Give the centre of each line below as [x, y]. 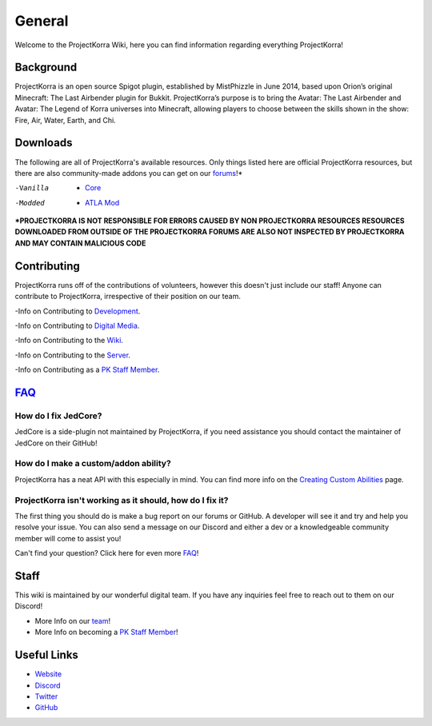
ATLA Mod [102, 202]
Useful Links [47, 655]
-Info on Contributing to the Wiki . [69, 341]
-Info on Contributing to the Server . [73, 355]
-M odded [30, 203]
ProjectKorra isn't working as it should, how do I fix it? [122, 500]
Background [46, 68]
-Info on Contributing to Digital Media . [77, 325]
